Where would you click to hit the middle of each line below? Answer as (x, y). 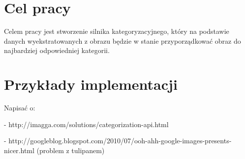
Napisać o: (20, 108)
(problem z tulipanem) (71, 150)
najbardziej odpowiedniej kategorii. (57, 50)
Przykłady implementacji (91, 84)
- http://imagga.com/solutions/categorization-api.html (86, 124)
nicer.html (19, 150)
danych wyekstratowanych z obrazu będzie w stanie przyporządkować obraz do (122, 40)
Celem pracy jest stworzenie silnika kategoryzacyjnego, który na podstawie (117, 31)
